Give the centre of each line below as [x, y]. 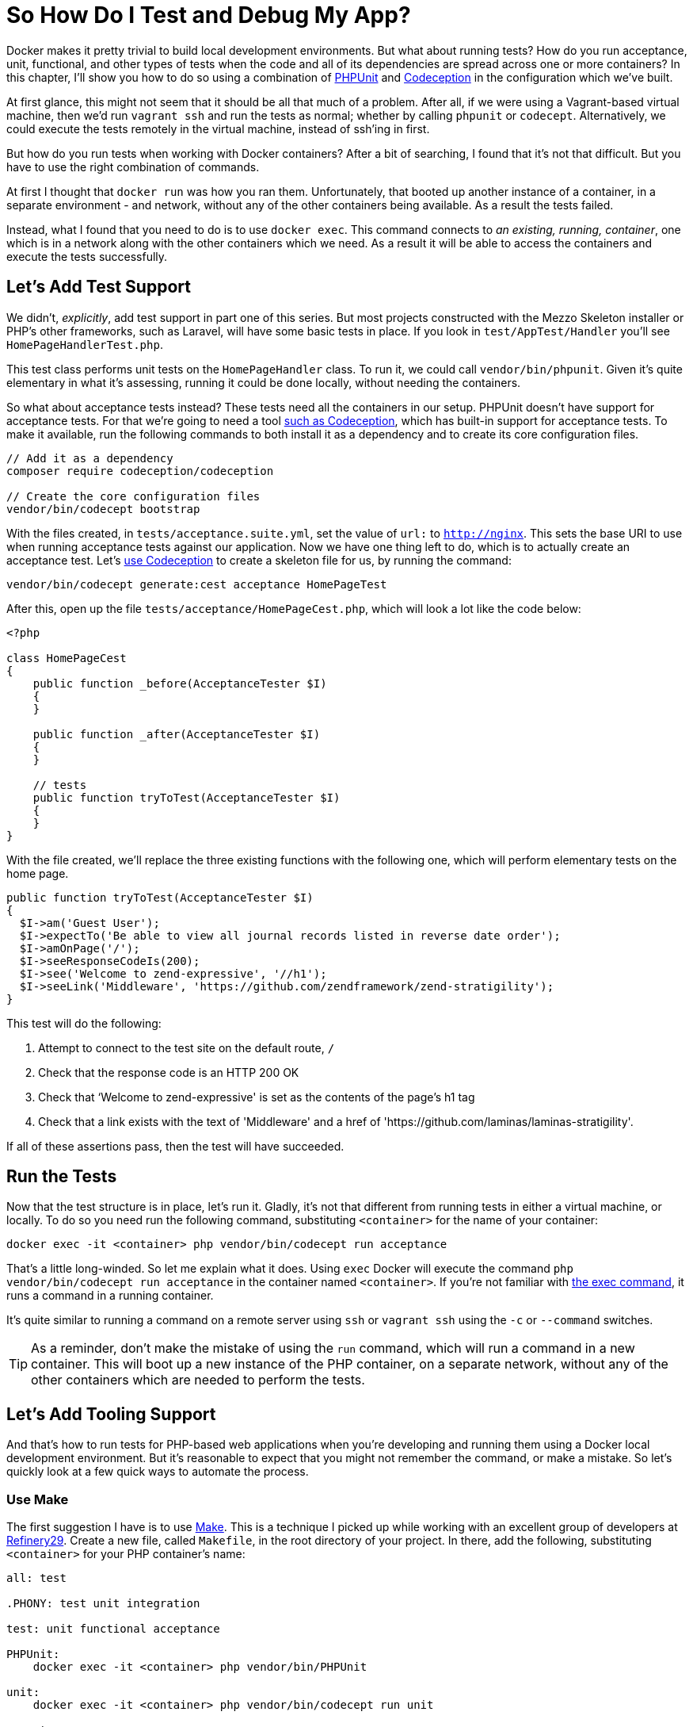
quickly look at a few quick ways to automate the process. [158, 1472]
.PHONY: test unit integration [103, 1604]
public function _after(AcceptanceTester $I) [177, 734]
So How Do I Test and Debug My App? [209, 15]
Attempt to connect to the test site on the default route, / [187, 1047]
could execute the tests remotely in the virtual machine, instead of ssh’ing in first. [218, 128]
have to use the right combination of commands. [133, 167]
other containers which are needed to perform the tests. [198, 1380]
